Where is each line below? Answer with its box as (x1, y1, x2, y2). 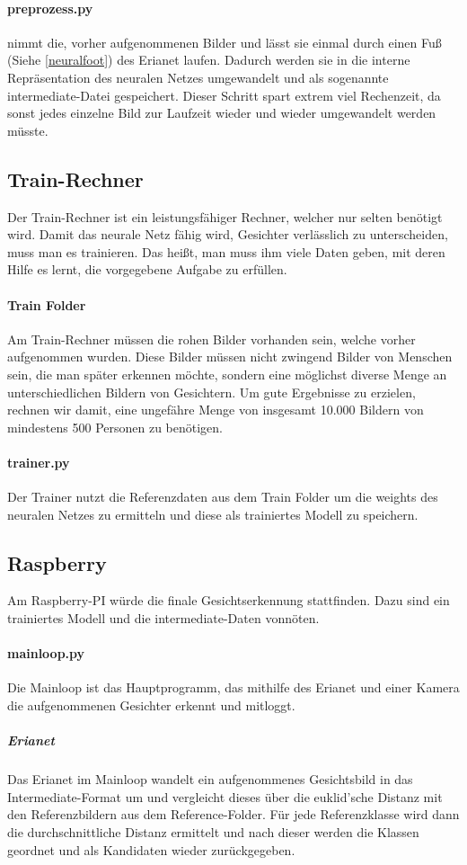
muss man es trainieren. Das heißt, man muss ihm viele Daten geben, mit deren (7, 242, 445, 261)
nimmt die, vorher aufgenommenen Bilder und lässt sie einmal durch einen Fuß (7, 32, 442, 51)
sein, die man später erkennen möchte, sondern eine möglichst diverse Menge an (7, 364, 447, 383)
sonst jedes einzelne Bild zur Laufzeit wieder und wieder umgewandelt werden (7, 103, 436, 122)
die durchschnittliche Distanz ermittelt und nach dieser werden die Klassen (7, 823, 419, 841)
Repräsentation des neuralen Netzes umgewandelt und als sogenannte (7, 67, 389, 86)
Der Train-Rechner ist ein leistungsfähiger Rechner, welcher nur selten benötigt (7, 207, 443, 226)
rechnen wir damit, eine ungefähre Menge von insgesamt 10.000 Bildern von (7, 400, 424, 419)
